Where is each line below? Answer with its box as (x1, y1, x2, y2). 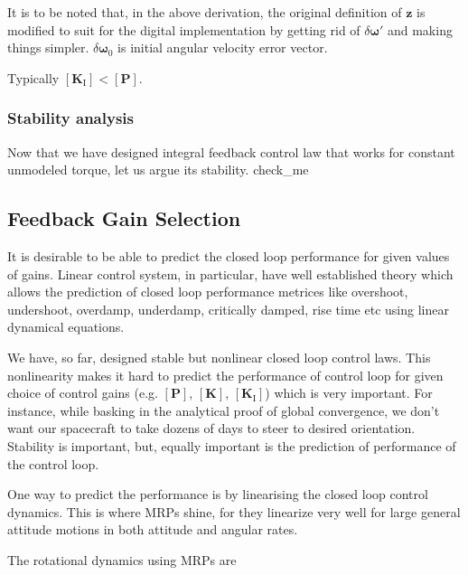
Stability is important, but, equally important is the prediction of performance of (7, 436, 456, 455)
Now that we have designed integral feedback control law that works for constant (7, 142, 455, 161)
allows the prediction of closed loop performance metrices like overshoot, (7, 282, 408, 301)
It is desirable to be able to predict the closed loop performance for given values (7, 246, 450, 265)
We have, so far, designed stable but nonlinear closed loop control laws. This (7, 347, 431, 366)
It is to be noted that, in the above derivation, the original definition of (7, 3, 402, 21)
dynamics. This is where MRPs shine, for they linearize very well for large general (7, 502, 461, 521)
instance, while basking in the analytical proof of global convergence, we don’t (7, 401, 440, 419)
